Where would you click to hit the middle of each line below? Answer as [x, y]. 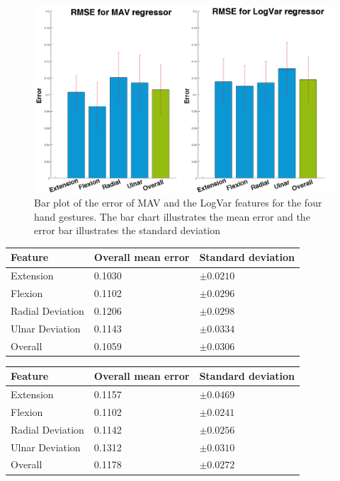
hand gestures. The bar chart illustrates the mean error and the [172, 216]
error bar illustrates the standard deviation [127, 230]
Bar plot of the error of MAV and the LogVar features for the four [178, 203]
